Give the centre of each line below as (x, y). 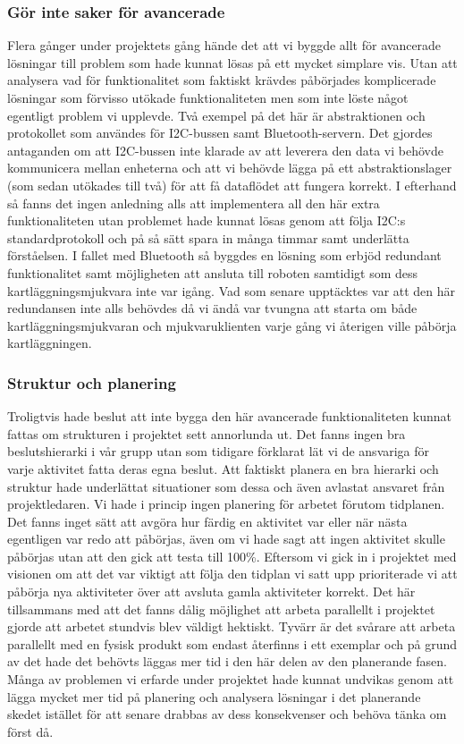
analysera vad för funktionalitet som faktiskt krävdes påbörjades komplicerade (222, 80)
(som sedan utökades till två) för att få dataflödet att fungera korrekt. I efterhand (232, 185)
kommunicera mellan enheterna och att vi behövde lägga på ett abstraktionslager (230, 168)
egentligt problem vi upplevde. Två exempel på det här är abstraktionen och (216, 115)
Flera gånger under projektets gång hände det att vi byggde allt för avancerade (224, 45)
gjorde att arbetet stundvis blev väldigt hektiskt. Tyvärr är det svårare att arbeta (232, 626)
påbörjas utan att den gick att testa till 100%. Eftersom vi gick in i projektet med (232, 556)
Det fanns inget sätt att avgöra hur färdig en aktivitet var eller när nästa (207, 521)
